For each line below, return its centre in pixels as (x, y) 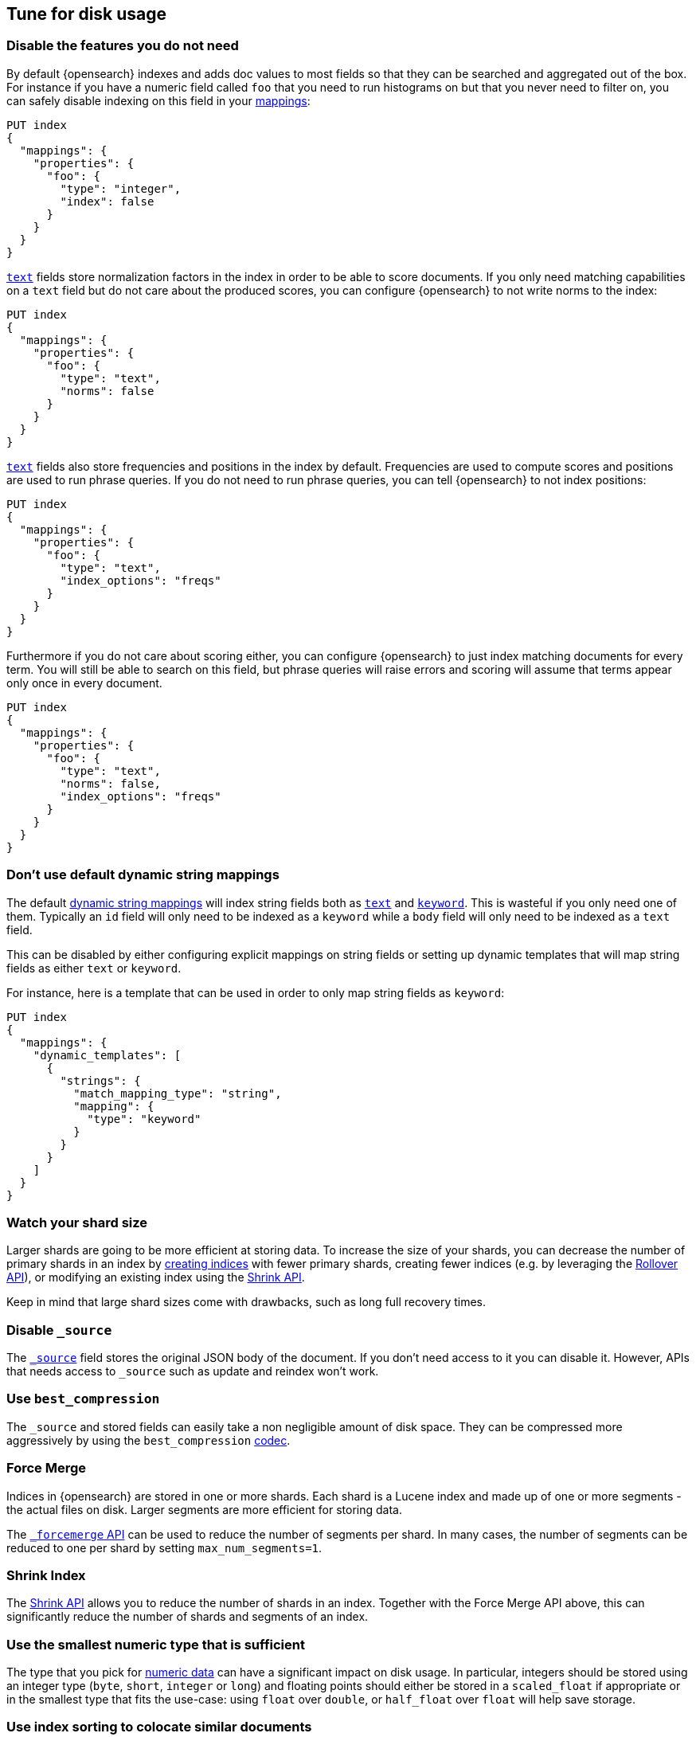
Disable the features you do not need (123, 46)
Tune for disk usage (87, 14)
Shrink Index (46, 1575)
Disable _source (59, 1330)
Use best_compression (83, 1399)
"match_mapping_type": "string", (178, 1093)
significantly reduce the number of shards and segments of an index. (188, 1617)
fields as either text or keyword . (94, 968)
